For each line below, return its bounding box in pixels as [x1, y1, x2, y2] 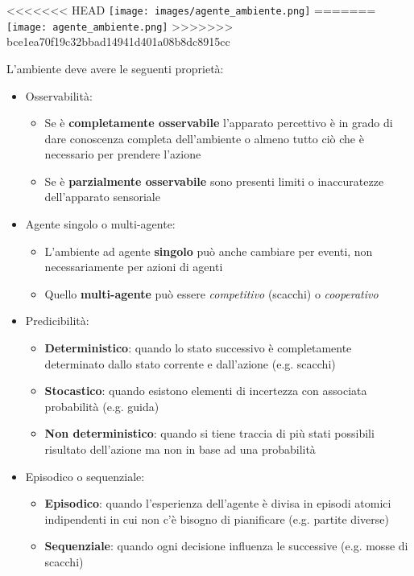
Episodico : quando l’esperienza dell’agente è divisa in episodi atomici [44, 495, 391, 512]
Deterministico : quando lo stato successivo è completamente [44, 339, 352, 356]
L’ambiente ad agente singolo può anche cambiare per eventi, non [44, 242, 373, 259]
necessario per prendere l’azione [44, 146, 201, 163]
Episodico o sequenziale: [25, 467, 145, 484]
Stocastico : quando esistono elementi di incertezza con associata [44, 382, 367, 399]
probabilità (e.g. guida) [44, 397, 159, 414]
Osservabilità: [25, 87, 93, 104]
